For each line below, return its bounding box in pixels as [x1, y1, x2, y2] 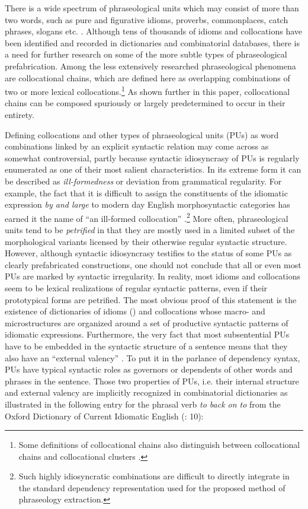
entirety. [5, 109, 34, 120]
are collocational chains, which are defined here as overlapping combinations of [5, 71, 290, 84]
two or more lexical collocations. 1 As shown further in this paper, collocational [5, 84, 290, 97]
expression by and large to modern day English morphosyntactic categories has [5, 198, 290, 211]
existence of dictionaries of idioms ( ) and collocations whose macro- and [5, 305, 265, 317]
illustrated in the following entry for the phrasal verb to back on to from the [5, 397, 281, 410]
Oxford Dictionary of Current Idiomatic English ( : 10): [5, 409, 204, 422]
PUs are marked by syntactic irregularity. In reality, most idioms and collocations [5, 270, 300, 282]
